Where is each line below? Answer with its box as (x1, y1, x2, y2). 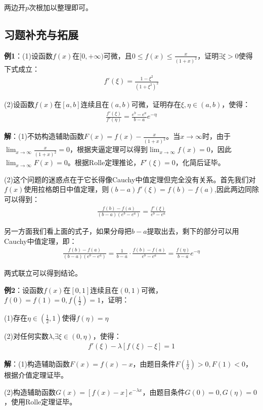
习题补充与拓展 (4, 26, 78, 42)
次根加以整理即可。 (29, 2, 93, 12)
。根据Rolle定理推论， (67, 157, 141, 168)
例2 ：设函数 (4, 284, 44, 295)
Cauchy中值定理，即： (4, 235, 77, 246)
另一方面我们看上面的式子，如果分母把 (4, 226, 131, 236)
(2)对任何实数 (4, 331, 49, 341)
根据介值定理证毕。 (4, 369, 68, 380)
